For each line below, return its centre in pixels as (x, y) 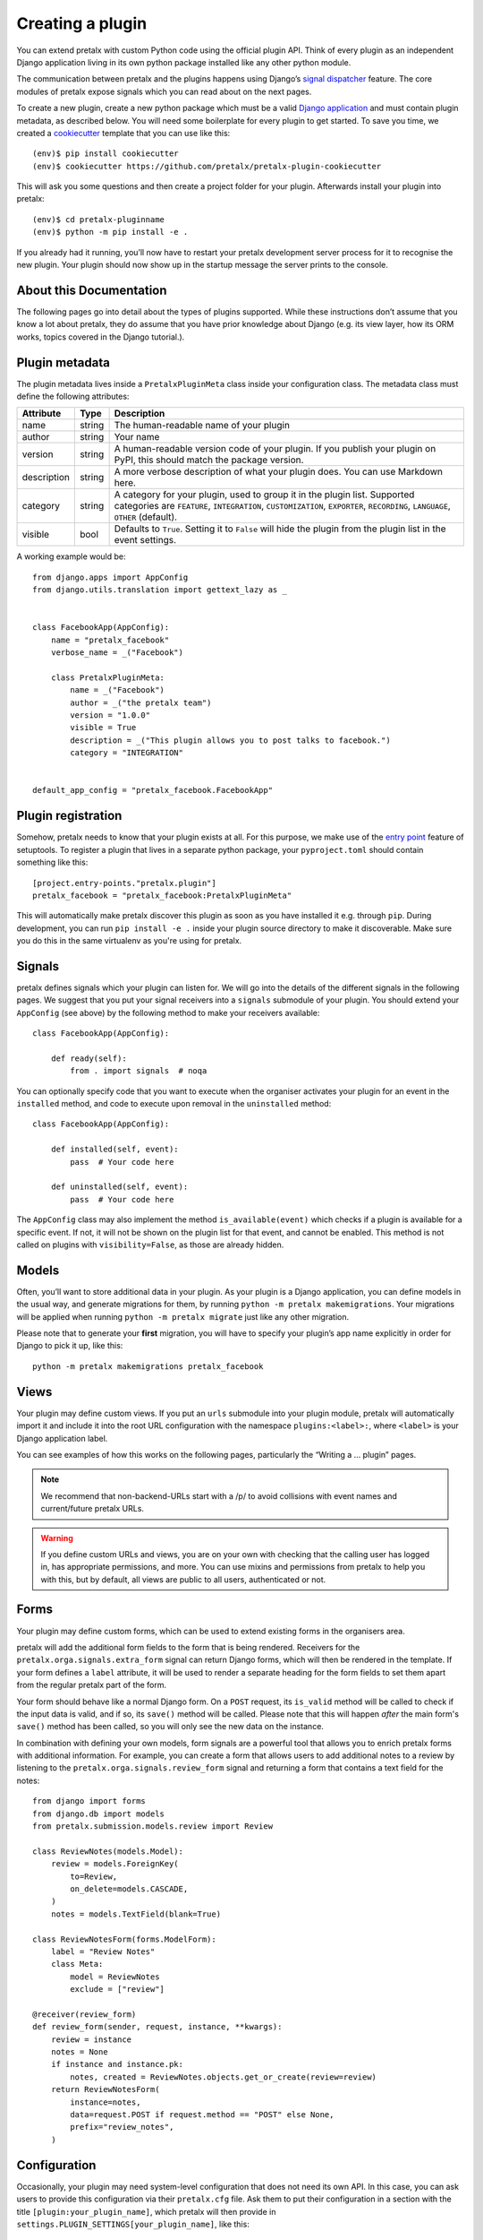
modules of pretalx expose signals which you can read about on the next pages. (164, 91)
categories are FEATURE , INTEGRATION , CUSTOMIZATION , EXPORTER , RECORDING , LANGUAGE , (282, 506)
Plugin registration (69, 816)
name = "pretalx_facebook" (110, 640)
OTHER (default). (146, 517)
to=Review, (94, 1876)
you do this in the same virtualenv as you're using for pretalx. (129, 941)
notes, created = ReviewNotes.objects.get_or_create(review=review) (224, 2077)
